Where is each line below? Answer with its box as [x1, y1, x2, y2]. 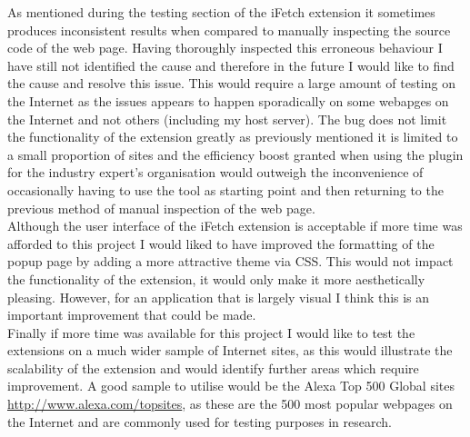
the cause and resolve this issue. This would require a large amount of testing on [7, 74, 455, 93]
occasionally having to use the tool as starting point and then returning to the [7, 180, 444, 199]
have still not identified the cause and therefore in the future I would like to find [7, 55, 455, 74]
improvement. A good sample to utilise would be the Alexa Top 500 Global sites [7, 376, 455, 395]
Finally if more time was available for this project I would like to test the [7, 323, 415, 342]
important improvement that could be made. [7, 305, 256, 324]
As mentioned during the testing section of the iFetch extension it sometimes [7, 3, 435, 21]
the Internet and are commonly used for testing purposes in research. [7, 412, 392, 431]
